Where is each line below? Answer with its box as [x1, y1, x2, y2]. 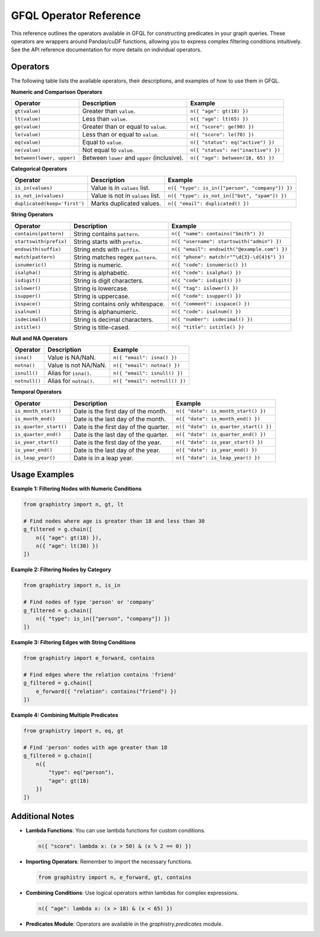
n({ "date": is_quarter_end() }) [175, 431, 267, 438]
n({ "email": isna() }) [113, 354, 178, 360]
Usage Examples [11, 470, 74, 479]
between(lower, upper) [14, 154, 76, 161]
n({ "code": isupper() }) [171, 293, 242, 299]
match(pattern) [14, 254, 56, 261]
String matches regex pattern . [73, 253, 157, 261]
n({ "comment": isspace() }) [171, 300, 250, 307]
